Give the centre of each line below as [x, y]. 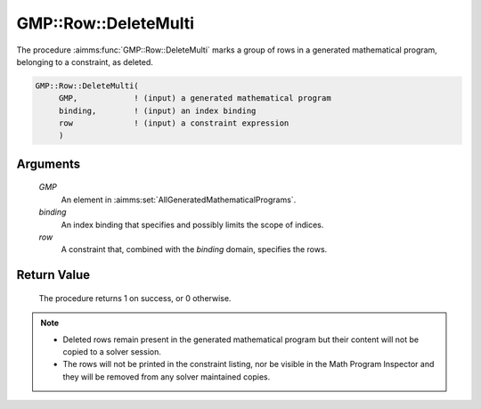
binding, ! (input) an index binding [157, 110]
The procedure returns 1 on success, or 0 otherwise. [135, 298]
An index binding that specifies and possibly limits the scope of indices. [192, 225]
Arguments [49, 164]
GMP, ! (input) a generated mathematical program [195, 98]
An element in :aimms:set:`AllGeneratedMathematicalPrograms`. [179, 200]
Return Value [53, 275]
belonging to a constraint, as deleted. [85, 61]
